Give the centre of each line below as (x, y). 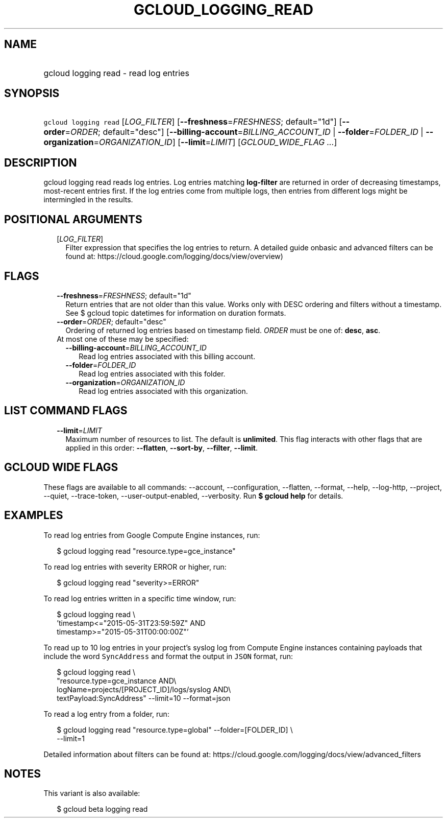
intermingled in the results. (88, 200)
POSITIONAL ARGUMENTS (73, 219)
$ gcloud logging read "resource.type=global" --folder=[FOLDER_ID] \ (175, 730)
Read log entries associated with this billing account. (167, 356)
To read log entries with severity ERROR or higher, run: (135, 567)
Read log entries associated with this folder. (152, 373)
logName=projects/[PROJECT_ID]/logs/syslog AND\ (144, 689)
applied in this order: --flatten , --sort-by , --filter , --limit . (162, 448)
